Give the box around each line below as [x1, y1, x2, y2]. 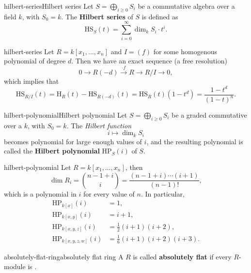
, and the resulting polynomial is [146, 136, 243, 146]
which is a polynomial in [4, 188, 77, 198]
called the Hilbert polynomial [4, 146, 100, 156]
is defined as [141, 11, 178, 21]
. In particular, [141, 188, 185, 198]
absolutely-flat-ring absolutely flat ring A [4, 252, 124, 262]
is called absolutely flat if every [133, 252, 232, 262]
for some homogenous [153, 46, 217, 56]
